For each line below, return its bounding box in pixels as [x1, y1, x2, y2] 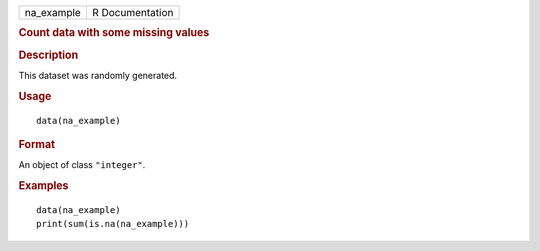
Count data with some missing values [18, 26, 210, 40]
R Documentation [91, 6, 174, 19]
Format [18, 137, 55, 151]
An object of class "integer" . [18, 159, 146, 171]
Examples [18, 179, 69, 193]
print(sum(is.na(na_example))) [36, 218, 190, 230]
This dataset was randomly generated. [18, 69, 178, 81]
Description [18, 48, 79, 62]
